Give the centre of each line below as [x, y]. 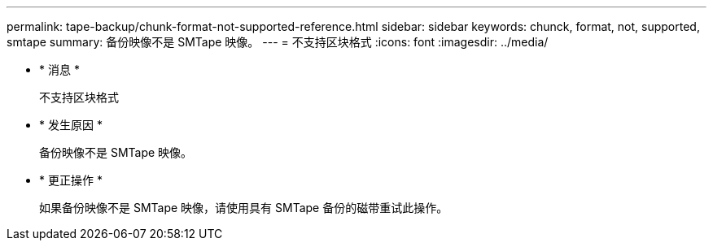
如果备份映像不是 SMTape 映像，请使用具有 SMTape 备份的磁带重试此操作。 [244, 208]
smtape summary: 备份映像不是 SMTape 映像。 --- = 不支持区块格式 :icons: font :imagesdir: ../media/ [278, 42]
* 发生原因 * [71, 125]
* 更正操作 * [71, 180]
